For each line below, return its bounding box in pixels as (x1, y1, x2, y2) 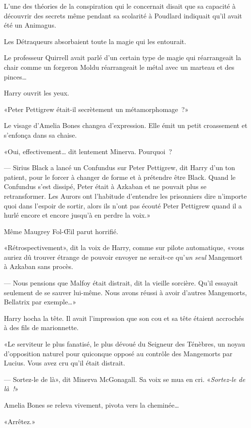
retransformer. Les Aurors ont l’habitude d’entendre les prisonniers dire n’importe (4, 190, 247, 201)
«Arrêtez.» (4, 416, 36, 426)
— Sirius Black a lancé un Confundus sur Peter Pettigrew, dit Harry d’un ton (4, 162, 235, 173)
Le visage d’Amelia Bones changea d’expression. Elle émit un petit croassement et (4, 120, 248, 130)
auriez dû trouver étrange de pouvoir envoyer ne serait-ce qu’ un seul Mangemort (4, 252, 243, 262)
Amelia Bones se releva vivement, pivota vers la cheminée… (4, 400, 179, 410)
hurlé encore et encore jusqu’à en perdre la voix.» (4, 210, 151, 220)
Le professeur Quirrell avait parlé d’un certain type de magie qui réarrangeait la (4, 52, 241, 63)
